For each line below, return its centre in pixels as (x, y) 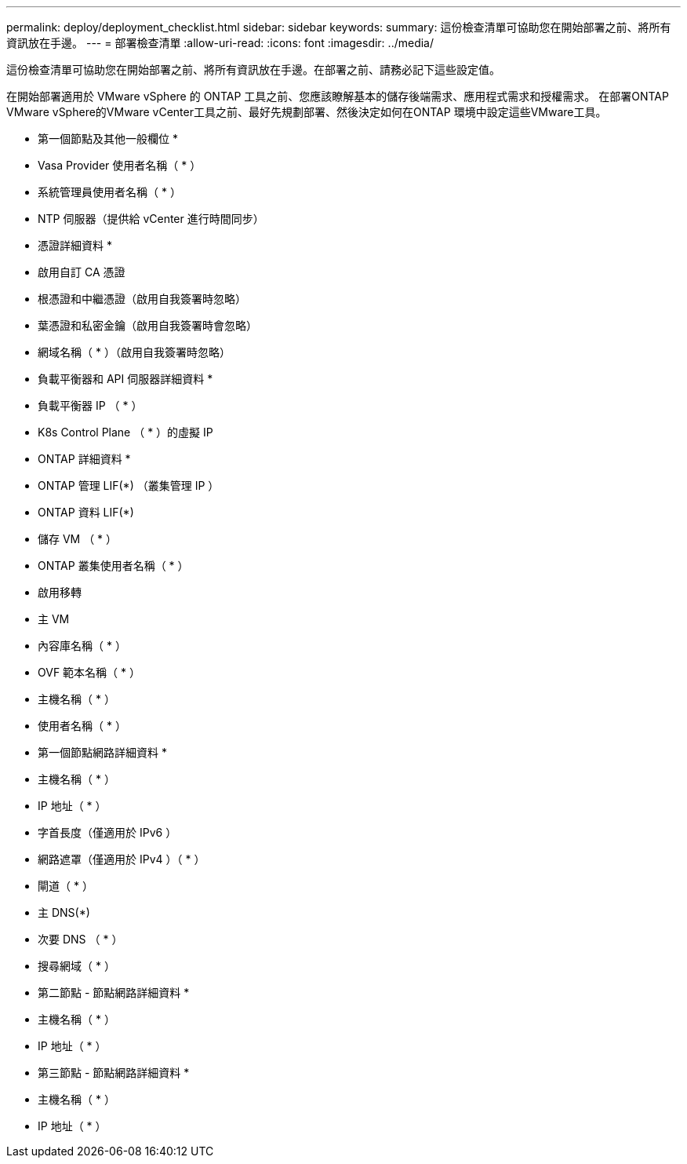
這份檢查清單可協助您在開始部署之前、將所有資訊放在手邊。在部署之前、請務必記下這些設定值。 (253, 69)
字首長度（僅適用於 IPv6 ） (107, 832)
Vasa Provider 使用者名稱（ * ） (120, 165)
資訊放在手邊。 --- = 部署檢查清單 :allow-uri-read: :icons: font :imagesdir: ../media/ (220, 43)
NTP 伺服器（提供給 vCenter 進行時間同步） (151, 219)
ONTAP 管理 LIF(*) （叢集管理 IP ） (129, 485)
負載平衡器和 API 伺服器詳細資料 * (125, 379)
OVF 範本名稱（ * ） (89, 672)
